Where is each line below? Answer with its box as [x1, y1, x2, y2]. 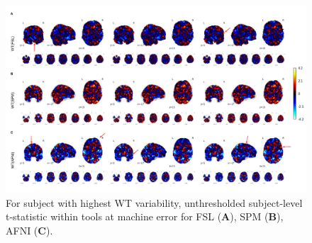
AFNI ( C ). [6, 222, 53, 237]
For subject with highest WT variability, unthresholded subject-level [6, 195, 303, 210]
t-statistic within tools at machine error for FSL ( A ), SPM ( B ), [6, 209, 284, 224]
